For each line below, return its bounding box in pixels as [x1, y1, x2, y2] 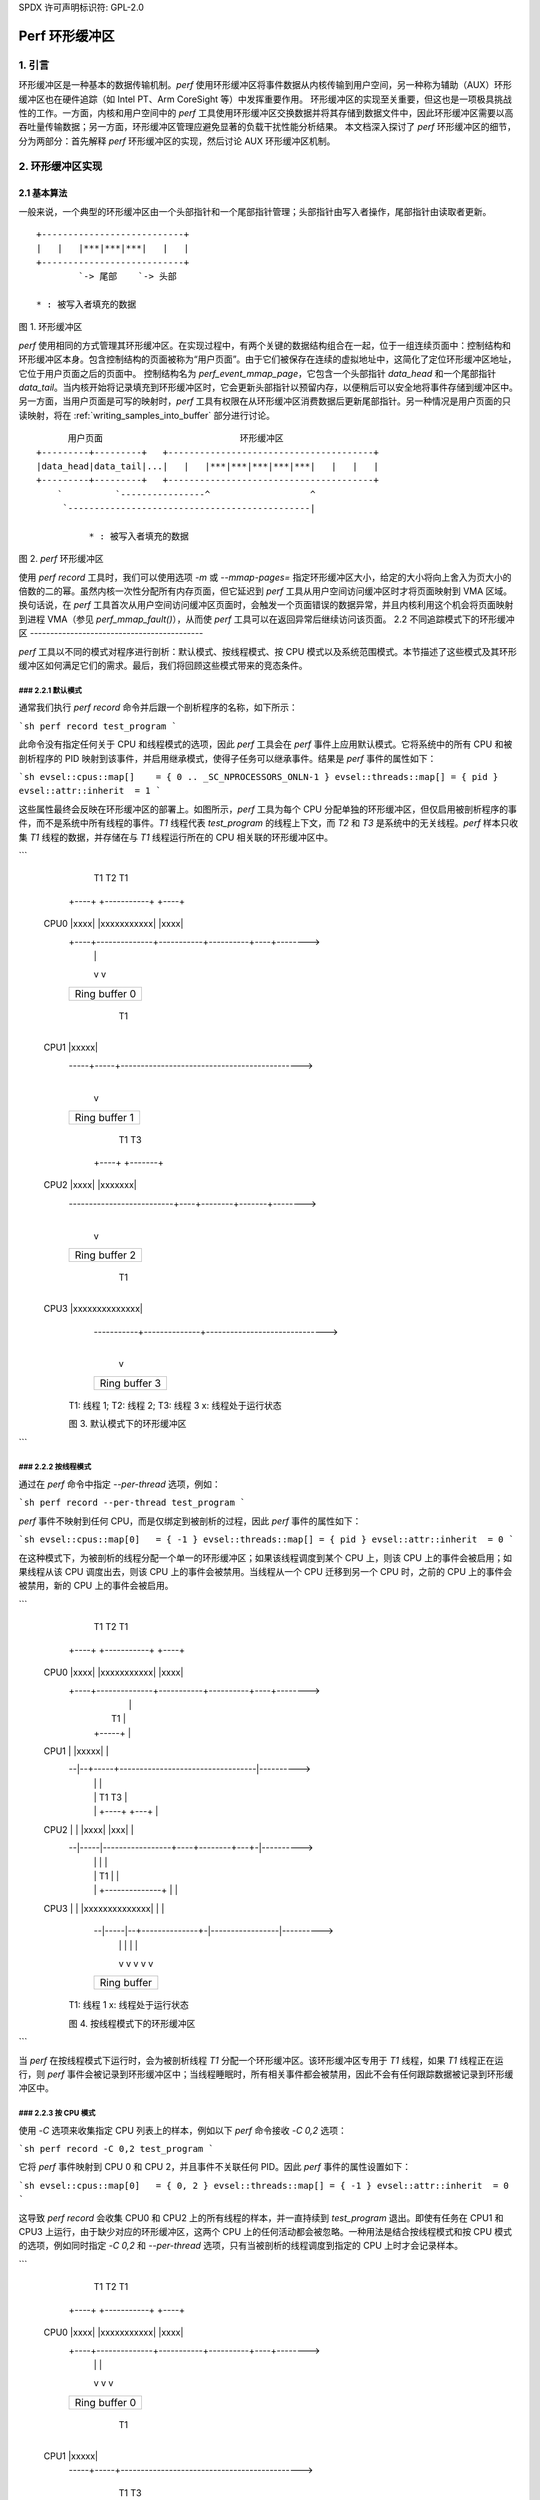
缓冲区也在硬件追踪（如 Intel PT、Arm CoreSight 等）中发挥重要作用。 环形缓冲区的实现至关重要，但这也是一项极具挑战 [18, 93, 512, 105]
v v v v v [118, 1957, 154, 1969]
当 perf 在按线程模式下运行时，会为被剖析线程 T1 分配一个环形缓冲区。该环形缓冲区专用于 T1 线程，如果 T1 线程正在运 [18, 2054, 504, 2066]
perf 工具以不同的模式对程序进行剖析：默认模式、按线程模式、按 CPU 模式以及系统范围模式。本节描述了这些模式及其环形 [18, 645, 517, 657]
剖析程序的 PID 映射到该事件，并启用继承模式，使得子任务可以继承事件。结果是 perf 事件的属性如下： [18, 752, 437, 764]
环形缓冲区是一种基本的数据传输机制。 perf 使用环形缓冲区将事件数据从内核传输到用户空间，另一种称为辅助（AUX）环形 [18, 79, 512, 91]
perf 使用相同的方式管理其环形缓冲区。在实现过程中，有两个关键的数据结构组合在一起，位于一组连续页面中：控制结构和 [18, 339, 512, 351]
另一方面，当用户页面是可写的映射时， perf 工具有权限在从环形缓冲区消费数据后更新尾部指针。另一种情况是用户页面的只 [18, 395, 512, 407]
